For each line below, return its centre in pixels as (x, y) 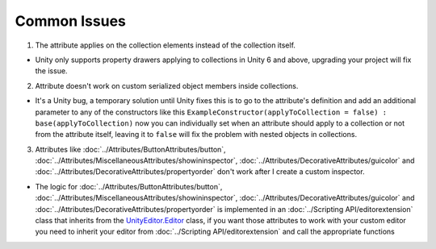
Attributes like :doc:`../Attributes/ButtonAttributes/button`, (130, 149)
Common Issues (71, 21)
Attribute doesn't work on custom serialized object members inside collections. (167, 85)
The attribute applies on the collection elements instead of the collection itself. (166, 45)
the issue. (51, 71)
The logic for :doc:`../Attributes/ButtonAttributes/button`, (129, 186)
